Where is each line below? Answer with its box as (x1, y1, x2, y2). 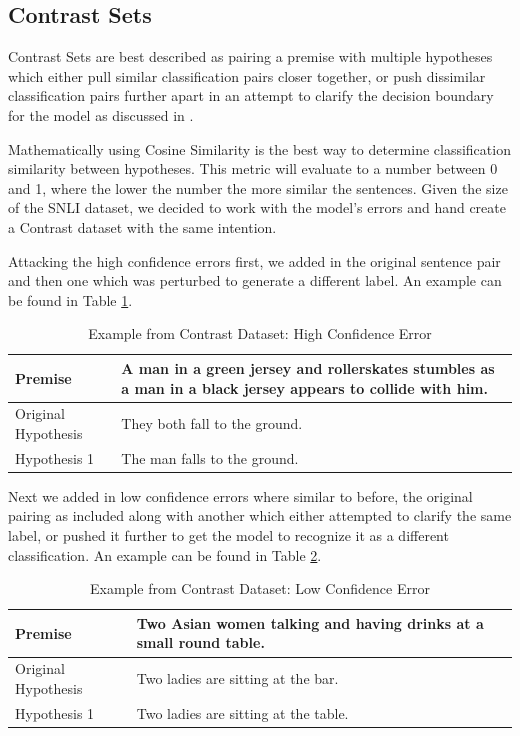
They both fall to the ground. (121, 413, 303, 434)
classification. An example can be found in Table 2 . (8, 544, 322, 565)
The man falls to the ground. (121, 447, 299, 468)
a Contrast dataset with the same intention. (8, 216, 277, 237)
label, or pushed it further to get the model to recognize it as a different (8, 525, 449, 546)
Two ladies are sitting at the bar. (136, 668, 339, 689)
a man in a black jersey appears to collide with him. (121, 377, 488, 398)
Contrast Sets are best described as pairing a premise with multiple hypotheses (8, 46, 493, 67)
